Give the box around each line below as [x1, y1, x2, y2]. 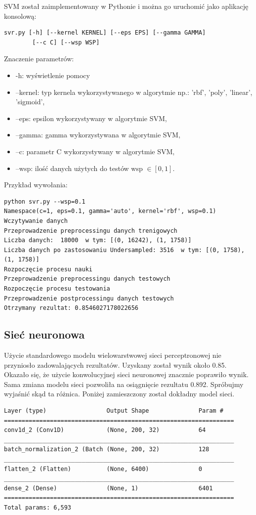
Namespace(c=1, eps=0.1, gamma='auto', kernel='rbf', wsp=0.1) [4, 208, 216, 215]
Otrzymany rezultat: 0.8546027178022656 [4, 304, 139, 312]
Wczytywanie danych [4, 217, 68, 224]
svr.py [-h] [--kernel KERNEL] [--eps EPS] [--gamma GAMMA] [4, 29, 206, 37]
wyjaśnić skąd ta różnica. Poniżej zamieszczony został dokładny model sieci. [4, 388, 235, 399]
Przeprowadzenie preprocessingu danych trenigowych [4, 227, 177, 234]
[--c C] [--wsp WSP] [32, 39, 100, 46]
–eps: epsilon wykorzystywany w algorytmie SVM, [15, 113, 167, 123]
